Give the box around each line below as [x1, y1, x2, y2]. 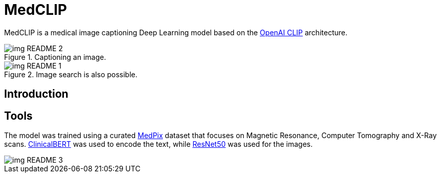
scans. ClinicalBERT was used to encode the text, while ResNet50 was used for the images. [4, 140, 313, 149]
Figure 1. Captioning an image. [4, 52, 106, 61]
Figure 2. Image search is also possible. [4, 70, 138, 79]
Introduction [4, 87, 69, 101]
